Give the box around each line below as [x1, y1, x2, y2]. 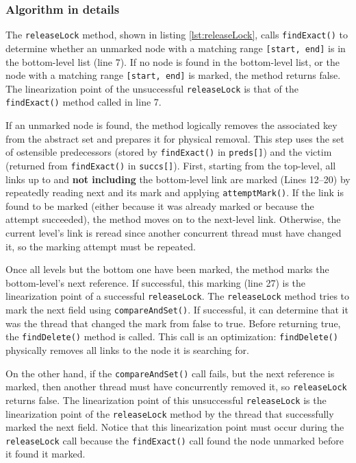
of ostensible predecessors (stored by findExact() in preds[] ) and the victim [5, 145, 332, 159]
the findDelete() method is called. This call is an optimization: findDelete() [5, 329, 338, 344]
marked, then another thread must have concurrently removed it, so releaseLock [5, 379, 347, 394]
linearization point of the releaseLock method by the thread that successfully [5, 406, 334, 420]
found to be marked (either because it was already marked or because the [5, 198, 314, 213]
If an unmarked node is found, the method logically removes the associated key [5, 118, 338, 132]
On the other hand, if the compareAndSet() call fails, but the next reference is [5, 366, 335, 380]
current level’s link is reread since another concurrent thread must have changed [5, 226, 342, 240]
